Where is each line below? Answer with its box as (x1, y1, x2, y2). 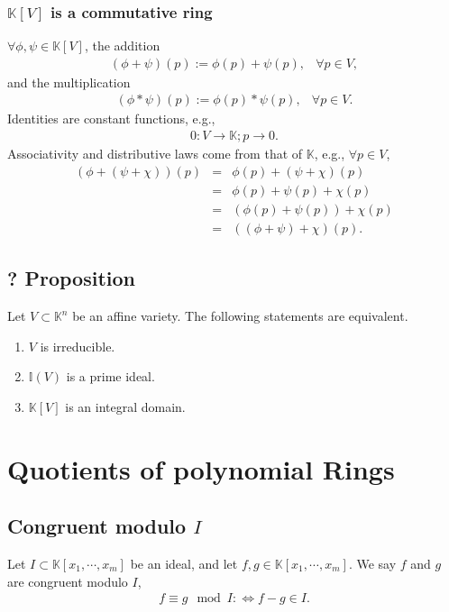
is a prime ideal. (66, 367, 155, 386)
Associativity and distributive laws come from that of (7, 144, 303, 163)
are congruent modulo (7, 571, 128, 590)
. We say (348, 553, 397, 572)
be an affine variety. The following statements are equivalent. (72, 306, 408, 325)
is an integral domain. (65, 397, 186, 416)
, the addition (84, 36, 160, 55)
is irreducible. (40, 336, 115, 355)
